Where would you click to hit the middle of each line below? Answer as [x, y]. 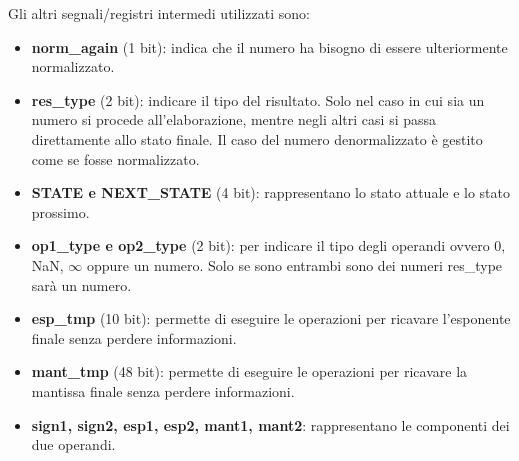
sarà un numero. [81, 284]
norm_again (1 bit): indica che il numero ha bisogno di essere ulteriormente [269, 46]
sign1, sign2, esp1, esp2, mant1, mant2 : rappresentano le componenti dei [270, 424]
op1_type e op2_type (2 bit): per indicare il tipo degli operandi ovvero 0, [268, 245]
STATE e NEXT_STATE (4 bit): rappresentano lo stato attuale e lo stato [271, 192]
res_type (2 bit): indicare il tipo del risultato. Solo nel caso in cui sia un [258, 99]
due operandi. [73, 444]
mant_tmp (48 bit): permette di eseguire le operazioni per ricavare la [249, 371]
